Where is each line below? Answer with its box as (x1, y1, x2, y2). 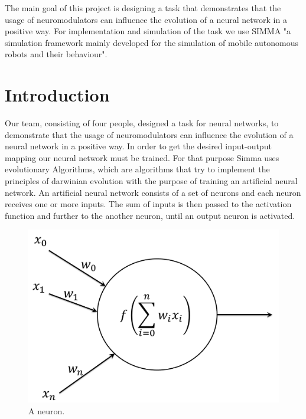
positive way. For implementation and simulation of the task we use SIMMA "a (5, 25, 291, 37)
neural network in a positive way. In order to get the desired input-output (5, 140, 272, 152)
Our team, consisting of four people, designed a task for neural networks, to (5, 117, 279, 129)
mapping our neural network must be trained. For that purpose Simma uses (5, 151, 279, 163)
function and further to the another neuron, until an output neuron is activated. (5, 209, 295, 221)
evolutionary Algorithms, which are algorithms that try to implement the (5, 163, 270, 175)
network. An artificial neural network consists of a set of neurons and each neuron (5, 186, 301, 198)
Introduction (5, 83, 110, 107)
